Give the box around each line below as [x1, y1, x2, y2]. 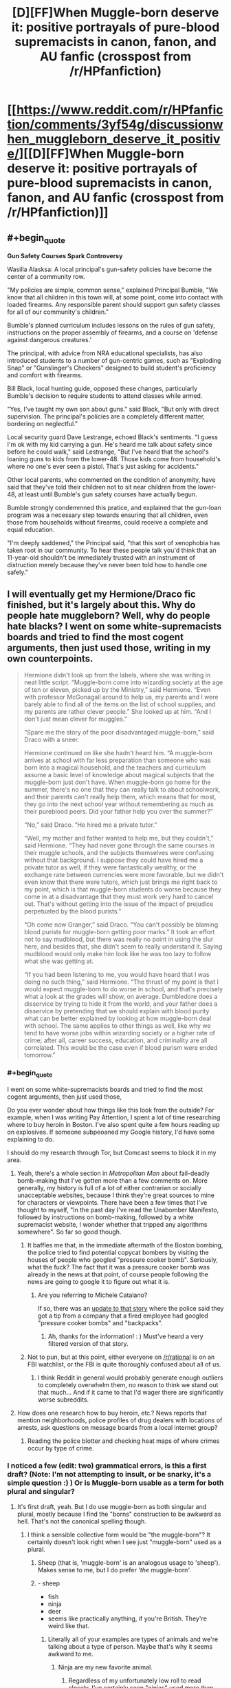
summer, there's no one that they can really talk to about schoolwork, [23, 785, 221, 793]
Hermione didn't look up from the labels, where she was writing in [23, 671, 211, 679]
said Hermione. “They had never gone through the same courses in [23, 841, 215, 850]
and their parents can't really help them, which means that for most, [23, 793, 217, 801]
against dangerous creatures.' [7, 336, 92, 344]
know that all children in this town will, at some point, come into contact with [7, 293, 223, 302]
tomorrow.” [23, 1051, 56, 1059]
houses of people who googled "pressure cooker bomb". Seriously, [27, 1255, 218, 1264]
